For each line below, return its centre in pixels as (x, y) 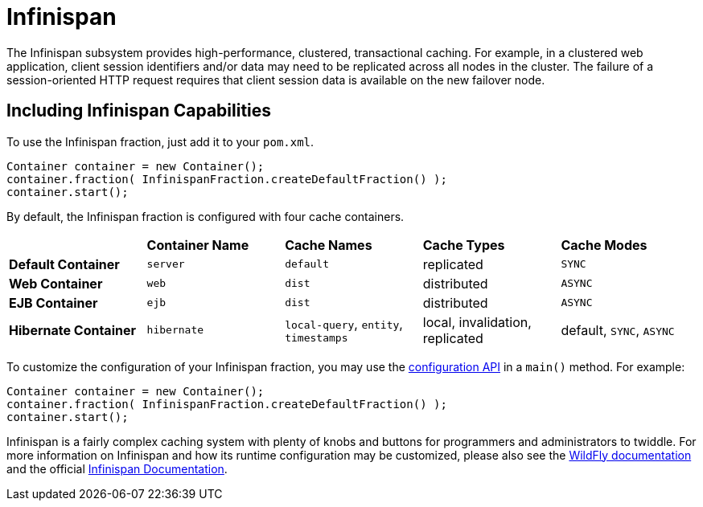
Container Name (198, 245)
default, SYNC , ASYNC (618, 330)
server (166, 264)
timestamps (317, 338)
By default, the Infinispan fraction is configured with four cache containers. (206, 216)
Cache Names (329, 245)
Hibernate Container (72, 330)
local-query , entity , (344, 324)
